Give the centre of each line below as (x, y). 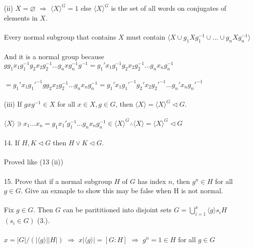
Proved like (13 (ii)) (34, 162)
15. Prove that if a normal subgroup (58, 181)
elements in (21, 17)
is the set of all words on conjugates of (169, 8)
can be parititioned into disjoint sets (117, 210)
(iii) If (13, 104)
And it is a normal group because (54, 56)
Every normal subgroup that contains (60, 36)
